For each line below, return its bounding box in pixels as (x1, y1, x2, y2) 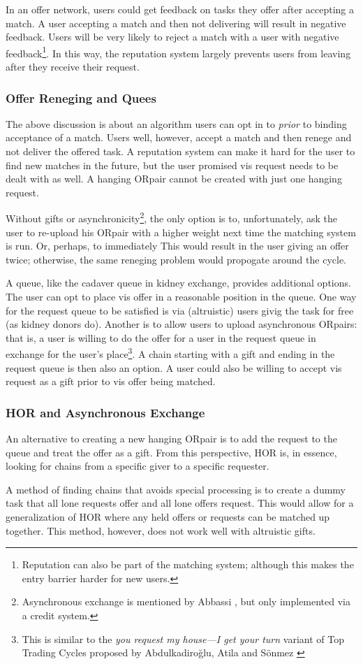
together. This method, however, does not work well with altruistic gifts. (6, 523, 316, 537)
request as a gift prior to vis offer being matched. (6, 374, 216, 389)
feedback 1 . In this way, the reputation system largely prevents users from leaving (6, 43, 351, 60)
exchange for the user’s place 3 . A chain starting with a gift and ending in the (6, 345, 335, 361)
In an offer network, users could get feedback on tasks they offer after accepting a (6, 2, 354, 16)
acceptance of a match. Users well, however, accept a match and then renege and (6, 130, 352, 145)
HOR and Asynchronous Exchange (6, 403, 205, 421)
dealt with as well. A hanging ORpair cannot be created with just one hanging (6, 171, 342, 186)
